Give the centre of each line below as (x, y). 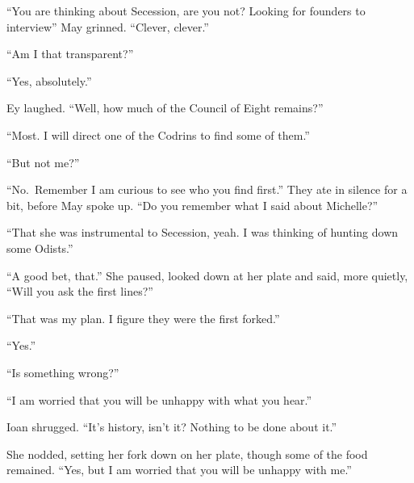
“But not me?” (43, 162)
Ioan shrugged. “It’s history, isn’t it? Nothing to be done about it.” (172, 427)
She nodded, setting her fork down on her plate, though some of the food (187, 454)
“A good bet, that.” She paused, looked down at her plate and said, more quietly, (207, 275)
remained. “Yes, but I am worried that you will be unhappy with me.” (179, 470)
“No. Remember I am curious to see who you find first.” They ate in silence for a (207, 189)
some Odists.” (40, 248)
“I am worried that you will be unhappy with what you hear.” (159, 399)
